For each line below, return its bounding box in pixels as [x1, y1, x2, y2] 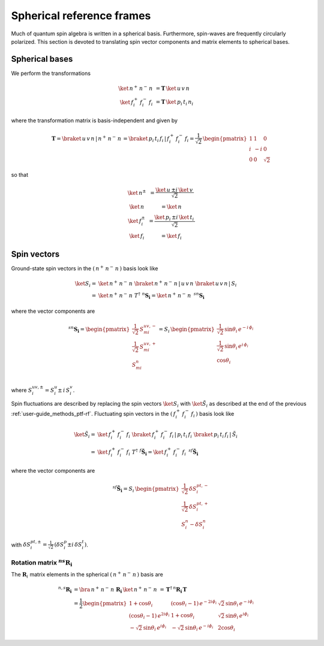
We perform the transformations [11, 70, 91, 77]
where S [11, 387, 32, 394]
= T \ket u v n [155, 84, 190, 92]
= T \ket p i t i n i [155, 99, 194, 107]
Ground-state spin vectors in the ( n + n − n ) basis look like [11, 264, 158, 272]
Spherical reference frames [11, 9, 151, 22]
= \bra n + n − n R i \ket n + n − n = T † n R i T [74, 585, 187, 594]
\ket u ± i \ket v [155, 186, 193, 193]
